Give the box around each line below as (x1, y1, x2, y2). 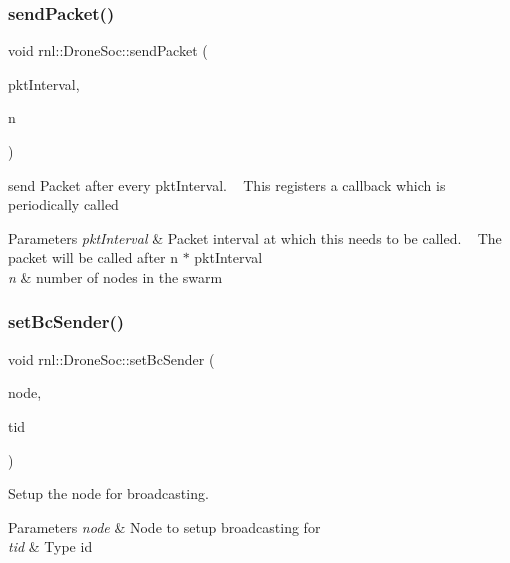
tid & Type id (8, 536, 93, 557)
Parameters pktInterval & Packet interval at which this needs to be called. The (8, 227, 502, 248)
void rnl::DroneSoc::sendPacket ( (8, 40, 208, 61)
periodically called (8, 194, 119, 215)
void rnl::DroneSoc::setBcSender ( (8, 348, 215, 369)
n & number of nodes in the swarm (8, 266, 223, 287)
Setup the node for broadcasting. (8, 483, 209, 504)
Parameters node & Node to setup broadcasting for (8, 516, 321, 537)
